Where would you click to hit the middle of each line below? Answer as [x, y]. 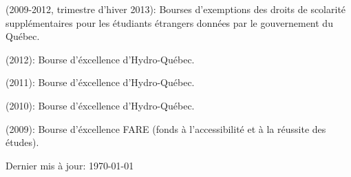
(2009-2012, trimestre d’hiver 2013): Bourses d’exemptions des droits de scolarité [176, 9]
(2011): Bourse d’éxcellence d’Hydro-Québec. [100, 82]
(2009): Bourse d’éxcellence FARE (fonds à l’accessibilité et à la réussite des [166, 128]
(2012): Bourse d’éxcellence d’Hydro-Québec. [100, 59]
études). [22, 142]
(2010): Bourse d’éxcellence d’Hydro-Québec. [100, 105]
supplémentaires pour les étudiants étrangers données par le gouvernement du [169, 22]
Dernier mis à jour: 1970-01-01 [70, 165]
